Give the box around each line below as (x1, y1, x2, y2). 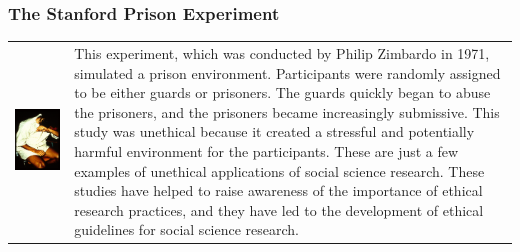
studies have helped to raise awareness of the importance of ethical (74, 180, 483, 201)
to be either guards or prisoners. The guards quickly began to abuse (74, 82, 491, 103)
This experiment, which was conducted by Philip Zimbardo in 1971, (74, 42, 490, 63)
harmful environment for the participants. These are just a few (74, 140, 459, 161)
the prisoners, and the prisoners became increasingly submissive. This (74, 101, 500, 122)
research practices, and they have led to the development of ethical (74, 199, 484, 220)
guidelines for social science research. (74, 219, 300, 240)
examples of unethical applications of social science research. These (74, 160, 485, 181)
